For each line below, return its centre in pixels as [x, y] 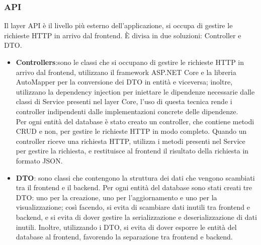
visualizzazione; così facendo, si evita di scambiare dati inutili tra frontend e [133, 207]
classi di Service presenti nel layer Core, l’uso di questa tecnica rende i [124, 101]
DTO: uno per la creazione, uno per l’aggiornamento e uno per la [116, 197]
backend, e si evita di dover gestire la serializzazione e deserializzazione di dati [136, 217]
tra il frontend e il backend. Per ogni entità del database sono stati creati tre [134, 187]
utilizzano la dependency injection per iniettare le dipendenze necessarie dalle [135, 91]
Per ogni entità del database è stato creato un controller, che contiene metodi [135, 121]
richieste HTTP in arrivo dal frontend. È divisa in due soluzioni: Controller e [123, 35]
